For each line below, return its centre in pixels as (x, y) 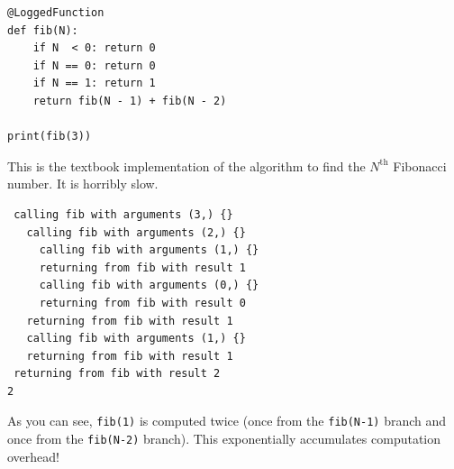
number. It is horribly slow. (83, 184)
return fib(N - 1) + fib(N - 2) (130, 101)
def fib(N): (43, 30)
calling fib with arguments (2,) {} (136, 232)
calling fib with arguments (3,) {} (123, 214)
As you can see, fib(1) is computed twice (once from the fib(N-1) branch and (227, 421)
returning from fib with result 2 (117, 374)
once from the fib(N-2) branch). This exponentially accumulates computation (224, 439)
